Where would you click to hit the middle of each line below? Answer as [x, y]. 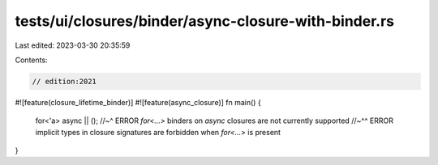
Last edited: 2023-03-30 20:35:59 [73, 45]
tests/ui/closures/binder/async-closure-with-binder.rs [205, 21]
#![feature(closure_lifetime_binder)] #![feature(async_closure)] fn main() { [138, 102]
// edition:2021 [64, 81]
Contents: [31, 60]
